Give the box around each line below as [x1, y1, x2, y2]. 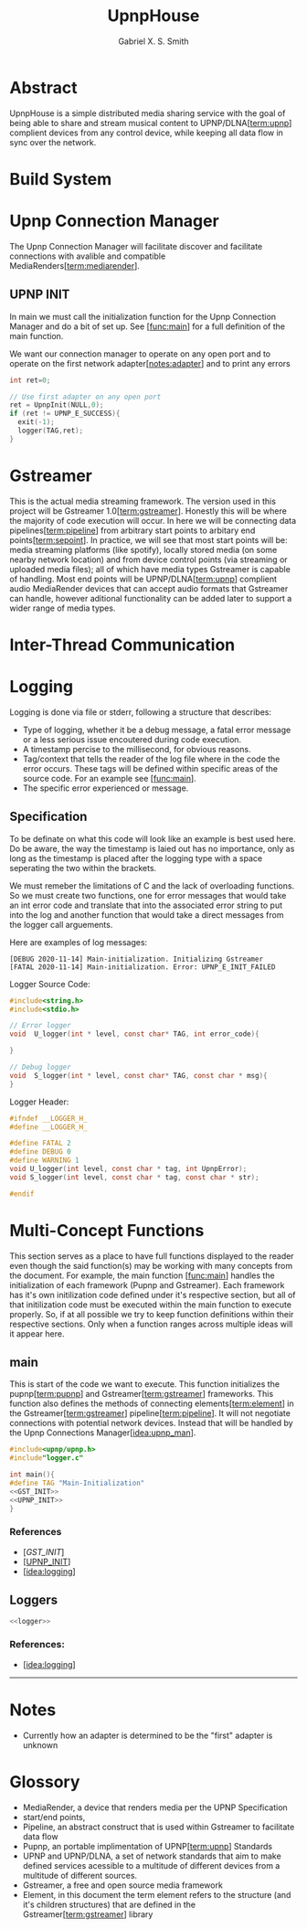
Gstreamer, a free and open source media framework [22, 1880, 224, 1891]
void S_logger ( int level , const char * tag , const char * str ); [9, 1172, 259, 1182]
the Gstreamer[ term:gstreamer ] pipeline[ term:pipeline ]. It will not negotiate [9, 1408, 291, 1419]
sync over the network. [9, 136, 97, 147]
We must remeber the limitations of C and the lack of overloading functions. [9, 879, 295, 891]
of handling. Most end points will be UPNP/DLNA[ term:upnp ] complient [9, 573, 277, 584]
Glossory [9, 1771, 80, 1792]
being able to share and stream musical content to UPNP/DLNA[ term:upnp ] [9, 117, 292, 128]
